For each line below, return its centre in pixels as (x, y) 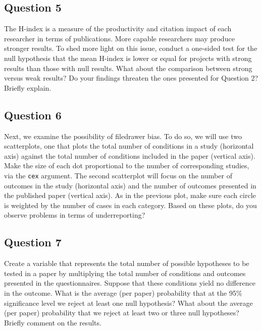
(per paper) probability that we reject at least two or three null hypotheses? (122, 313)
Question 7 (33, 242)
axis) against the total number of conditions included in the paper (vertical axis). (130, 155)
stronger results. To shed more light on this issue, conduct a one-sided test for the (131, 48)
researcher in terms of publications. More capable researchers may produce (119, 38)
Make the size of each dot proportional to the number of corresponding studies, (127, 165)
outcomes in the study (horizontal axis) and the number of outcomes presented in (130, 185)
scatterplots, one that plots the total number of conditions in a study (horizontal (129, 146)
